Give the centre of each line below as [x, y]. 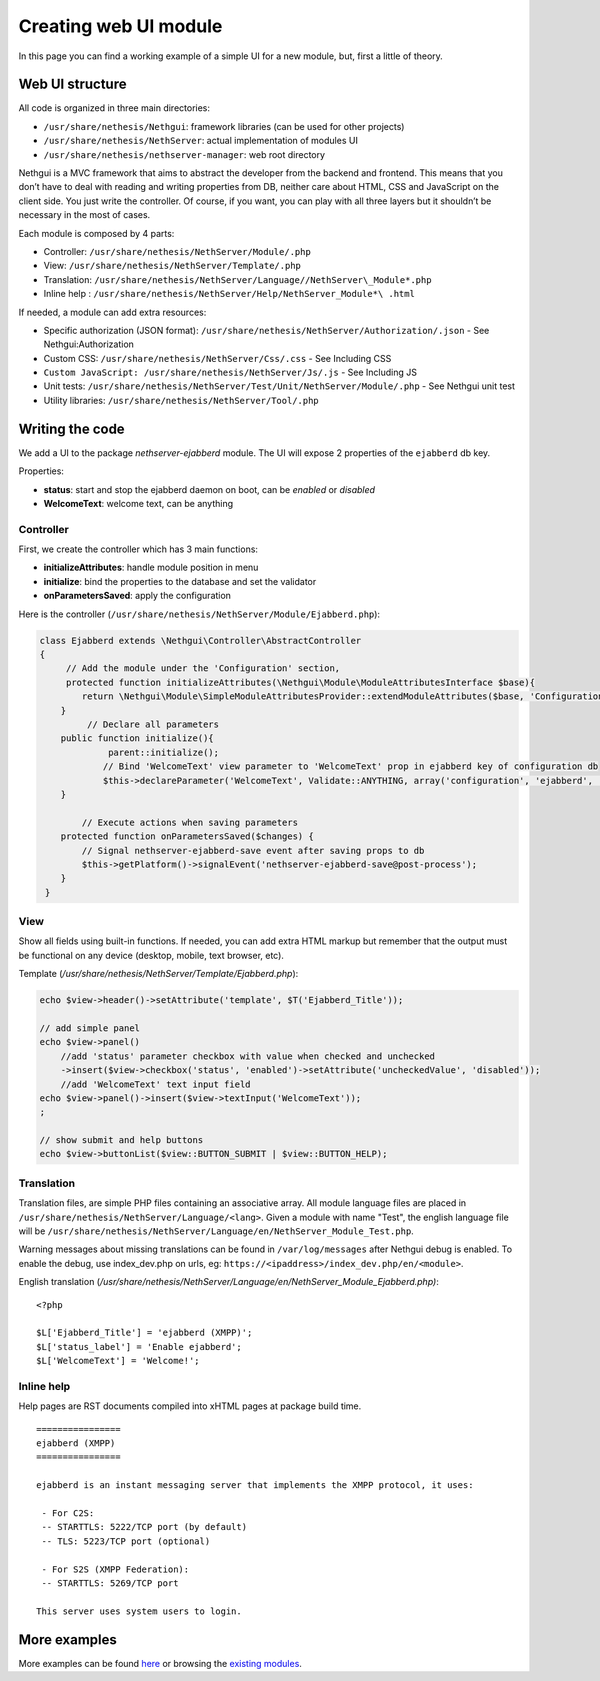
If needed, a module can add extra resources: [112, 312]
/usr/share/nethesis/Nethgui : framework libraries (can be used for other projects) [224, 126]
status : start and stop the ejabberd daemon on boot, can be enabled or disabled [209, 489]
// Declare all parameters [153, 724]
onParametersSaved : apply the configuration [137, 596]
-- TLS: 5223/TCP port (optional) [126, 1541]
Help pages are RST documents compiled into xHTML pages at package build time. [190, 1406]
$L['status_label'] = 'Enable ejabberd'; [139, 1346]
